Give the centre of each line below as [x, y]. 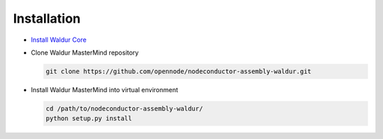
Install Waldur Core [59, 40]
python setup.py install [89, 118]
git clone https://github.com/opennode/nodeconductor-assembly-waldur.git [179, 71]
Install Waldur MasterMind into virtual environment [105, 89]
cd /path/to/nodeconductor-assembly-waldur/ [124, 109]
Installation [47, 18]
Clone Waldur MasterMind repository [85, 52]
